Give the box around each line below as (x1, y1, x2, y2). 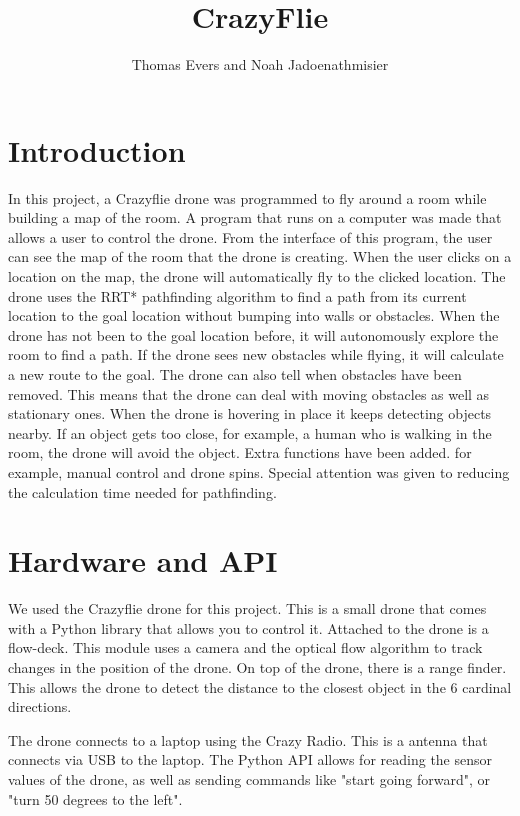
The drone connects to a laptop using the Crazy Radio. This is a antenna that (8, 729, 488, 750)
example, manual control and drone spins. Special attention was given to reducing (8, 461, 510, 482)
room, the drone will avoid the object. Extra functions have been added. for (8, 442, 472, 463)
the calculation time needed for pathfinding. (8, 481, 277, 502)
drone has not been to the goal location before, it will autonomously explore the (8, 324, 499, 345)
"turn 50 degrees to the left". (8, 788, 183, 809)
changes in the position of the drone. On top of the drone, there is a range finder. (8, 657, 507, 678)
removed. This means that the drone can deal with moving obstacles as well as (8, 383, 490, 404)
